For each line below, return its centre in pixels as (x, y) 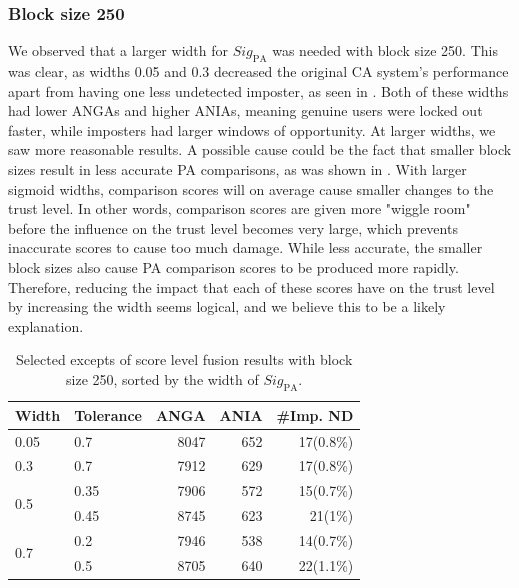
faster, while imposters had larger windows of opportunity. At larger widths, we (252, 129)
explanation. (46, 325)
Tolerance (108, 414)
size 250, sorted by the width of (162, 378)
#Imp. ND (315, 414)
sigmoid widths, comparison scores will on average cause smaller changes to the (251, 188)
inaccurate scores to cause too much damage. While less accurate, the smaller (245, 247)
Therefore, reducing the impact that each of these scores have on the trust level (251, 286)
